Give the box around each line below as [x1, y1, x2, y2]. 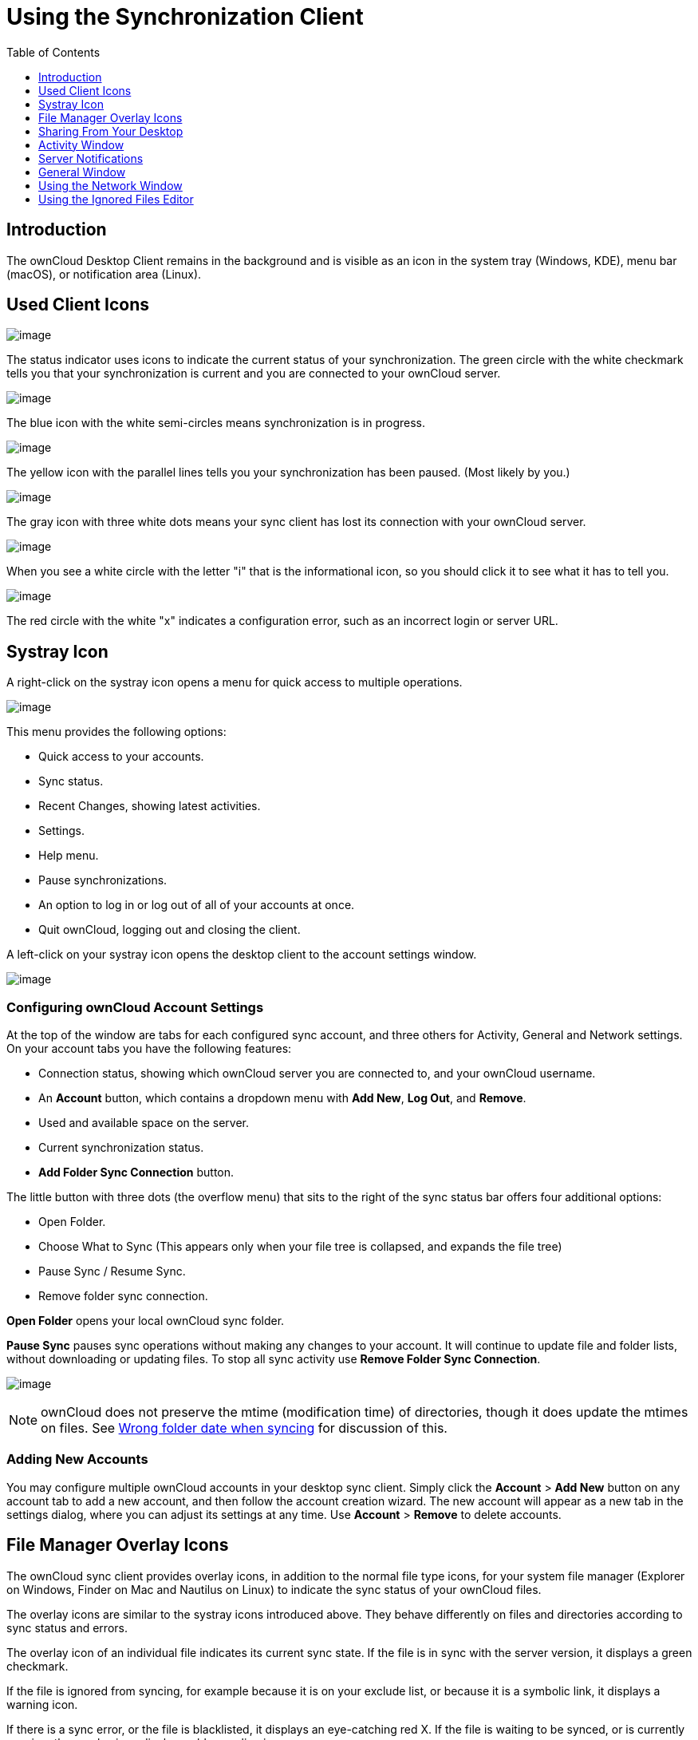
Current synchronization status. [38, 1141, 204, 1155]
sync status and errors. [6, 1620, 128, 1635]
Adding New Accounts [6, 1451, 148, 1468]
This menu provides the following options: [6, 725, 227, 739]
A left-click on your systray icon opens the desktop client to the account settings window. [6, 947, 477, 962]
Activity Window [38, 137, 124, 152]
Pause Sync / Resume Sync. [38, 1264, 186, 1279]
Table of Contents [6, 45, 101, 59]
